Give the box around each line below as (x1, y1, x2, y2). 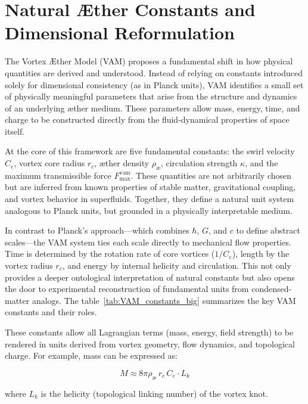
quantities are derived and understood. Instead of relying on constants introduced (5, 66, 303, 79)
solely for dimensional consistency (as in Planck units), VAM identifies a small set (5, 78, 304, 91)
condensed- (251, 282, 292, 295)
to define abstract (236, 224, 300, 237)
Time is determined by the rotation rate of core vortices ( (5, 247, 215, 260)
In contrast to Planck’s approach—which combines (5, 224, 189, 237)
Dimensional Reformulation (5, 20, 235, 45)
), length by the (232, 247, 290, 260)
